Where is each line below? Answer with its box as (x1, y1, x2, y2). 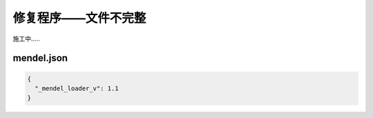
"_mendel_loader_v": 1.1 (35, 84, 119, 92)
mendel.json (12, 52, 68, 64)
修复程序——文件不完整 (12, 10, 146, 26)
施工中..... (12, 35, 41, 43)
